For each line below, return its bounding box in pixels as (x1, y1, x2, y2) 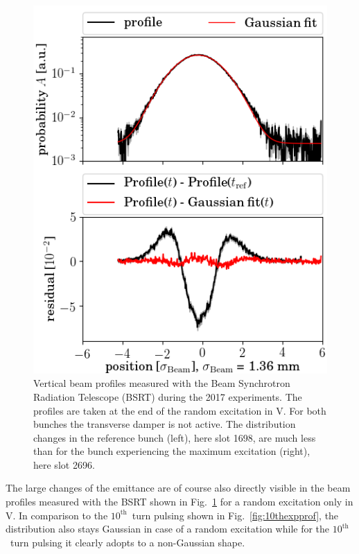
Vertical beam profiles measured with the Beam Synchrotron (33, 376, 290, 390)
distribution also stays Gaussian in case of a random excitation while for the (6, 521, 330, 536)
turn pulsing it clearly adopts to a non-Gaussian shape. (10, 535, 245, 549)
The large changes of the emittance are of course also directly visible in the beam (6, 481, 351, 495)
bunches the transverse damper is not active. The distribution (33, 417, 296, 431)
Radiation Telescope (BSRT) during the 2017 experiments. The (33, 389, 302, 404)
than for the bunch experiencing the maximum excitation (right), (33, 444, 310, 458)
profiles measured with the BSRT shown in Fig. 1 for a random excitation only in (6, 494, 353, 509)
